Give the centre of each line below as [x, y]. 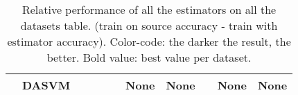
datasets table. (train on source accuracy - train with [149, 25]
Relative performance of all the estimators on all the [149, 9]
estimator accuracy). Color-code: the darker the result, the [149, 41]
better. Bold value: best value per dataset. [149, 57]
